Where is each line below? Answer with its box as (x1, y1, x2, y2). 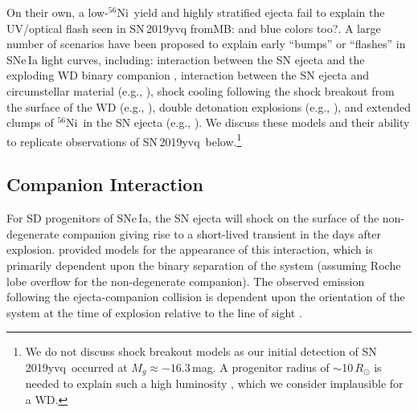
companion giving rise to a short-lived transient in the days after (63, 225, 382, 242)
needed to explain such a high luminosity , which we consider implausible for (25, 375, 404, 392)
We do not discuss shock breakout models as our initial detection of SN (25, 343, 377, 360)
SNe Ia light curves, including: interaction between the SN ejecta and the (6, 51, 365, 67)
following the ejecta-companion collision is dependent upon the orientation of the (6, 288, 405, 305)
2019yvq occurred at (25, 358, 128, 375)
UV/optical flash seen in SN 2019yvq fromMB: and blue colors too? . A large (6, 19, 381, 36)
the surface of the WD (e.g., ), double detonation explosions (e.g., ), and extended (6, 98, 411, 115)
